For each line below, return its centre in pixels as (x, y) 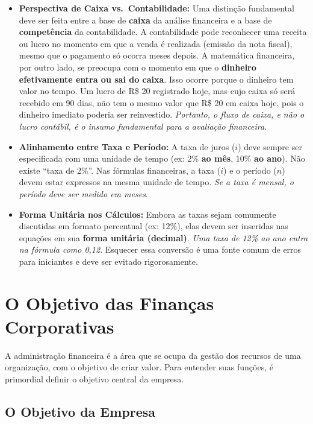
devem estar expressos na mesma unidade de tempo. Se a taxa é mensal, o (156, 182)
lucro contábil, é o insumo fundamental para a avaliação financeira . (143, 126)
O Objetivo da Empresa (80, 411)
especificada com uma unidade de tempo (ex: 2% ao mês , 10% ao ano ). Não (162, 158)
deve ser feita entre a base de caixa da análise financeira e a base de (145, 20)
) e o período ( (250, 170)
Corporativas (60, 326)
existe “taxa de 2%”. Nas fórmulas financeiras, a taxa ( (120, 170)
